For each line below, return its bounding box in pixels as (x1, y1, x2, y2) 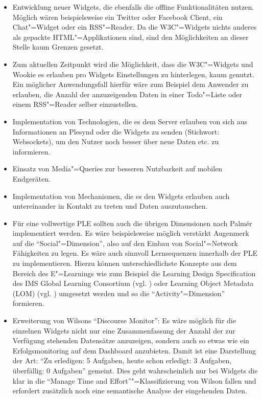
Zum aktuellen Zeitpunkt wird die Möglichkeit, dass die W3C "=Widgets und (12, 58, 253, 69)
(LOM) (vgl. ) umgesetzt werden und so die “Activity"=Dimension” (12, 287, 225, 298)
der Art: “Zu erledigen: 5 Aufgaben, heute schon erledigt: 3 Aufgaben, (12, 355, 232, 366)
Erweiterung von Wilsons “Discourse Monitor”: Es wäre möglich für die (12, 315, 236, 326)
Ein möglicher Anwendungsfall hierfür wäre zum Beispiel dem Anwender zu (12, 79, 249, 90)
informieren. (12, 146, 51, 157)
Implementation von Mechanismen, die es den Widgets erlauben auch (12, 190, 230, 201)
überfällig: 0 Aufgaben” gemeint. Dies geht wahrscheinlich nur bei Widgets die (12, 365, 258, 375)
